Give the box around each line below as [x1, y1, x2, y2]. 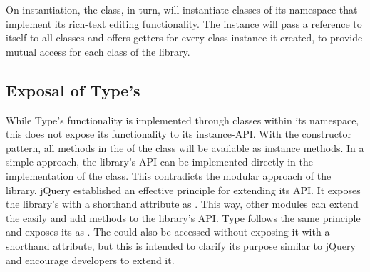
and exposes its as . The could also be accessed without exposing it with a [6, 224, 330, 239]
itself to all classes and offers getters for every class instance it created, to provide [6, 30, 363, 45]
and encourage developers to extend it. [6, 252, 175, 267]
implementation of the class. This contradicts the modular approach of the [6, 168, 332, 183]
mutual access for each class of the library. [6, 44, 190, 59]
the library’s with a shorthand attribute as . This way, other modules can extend [6, 196, 359, 211]
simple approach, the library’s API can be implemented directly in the [6, 154, 314, 169]
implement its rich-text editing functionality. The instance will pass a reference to [6, 16, 362, 31]
